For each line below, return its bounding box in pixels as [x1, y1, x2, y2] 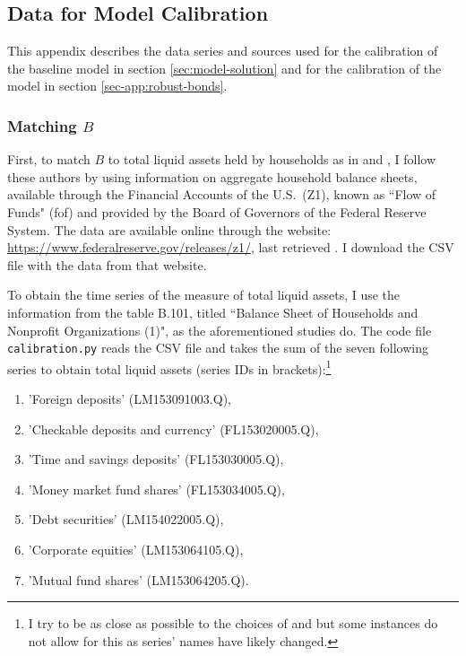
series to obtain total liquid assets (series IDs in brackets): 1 [7, 356, 332, 378]
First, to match [7, 150, 91, 169]
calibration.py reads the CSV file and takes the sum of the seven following [7, 338, 428, 357]
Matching [7, 114, 77, 136]
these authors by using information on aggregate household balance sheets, [7, 167, 418, 186]
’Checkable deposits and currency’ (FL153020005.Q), [28, 419, 319, 438]
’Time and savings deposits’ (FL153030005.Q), [28, 450, 284, 468]
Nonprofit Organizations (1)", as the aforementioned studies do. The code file [7, 320, 432, 339]
